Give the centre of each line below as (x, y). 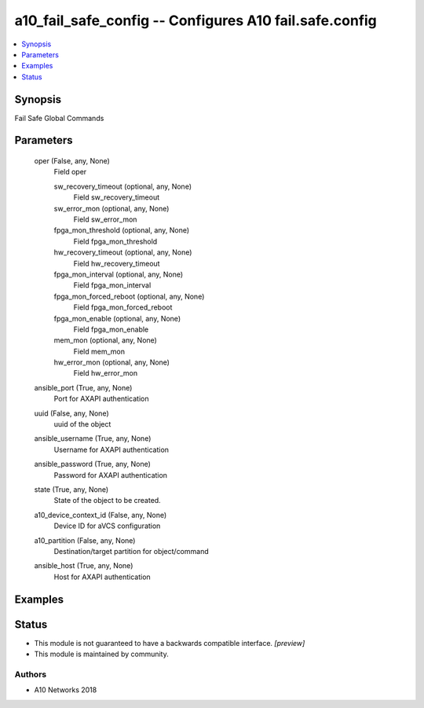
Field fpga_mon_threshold (115, 241)
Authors (31, 674)
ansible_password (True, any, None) (92, 464)
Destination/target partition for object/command (131, 551)
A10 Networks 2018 (66, 690)
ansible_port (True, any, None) (83, 387)
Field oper (70, 172)
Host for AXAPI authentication (102, 577)
